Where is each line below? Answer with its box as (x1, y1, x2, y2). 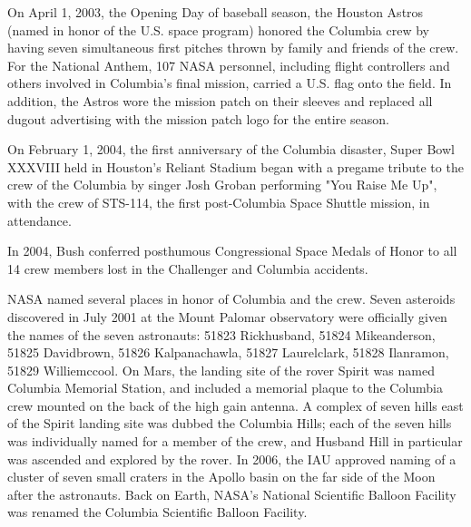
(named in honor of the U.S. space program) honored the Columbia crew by (7, 20, 430, 39)
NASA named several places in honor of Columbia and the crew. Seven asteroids (7, 289, 456, 308)
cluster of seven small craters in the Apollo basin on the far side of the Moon (7, 467, 436, 486)
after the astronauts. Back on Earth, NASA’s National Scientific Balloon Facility (7, 484, 456, 503)
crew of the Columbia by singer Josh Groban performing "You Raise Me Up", (7, 175, 437, 194)
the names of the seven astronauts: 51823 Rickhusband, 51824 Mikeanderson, (7, 325, 436, 344)
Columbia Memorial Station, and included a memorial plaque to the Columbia (7, 378, 444, 397)
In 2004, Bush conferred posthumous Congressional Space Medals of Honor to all (7, 241, 457, 260)
